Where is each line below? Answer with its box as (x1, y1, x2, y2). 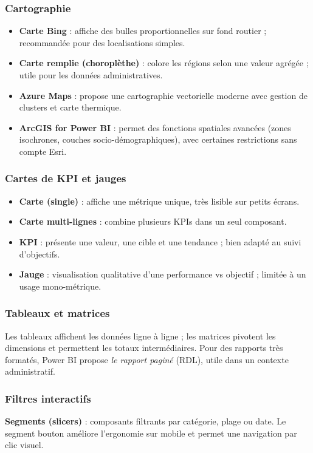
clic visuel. (5, 438, 44, 451)
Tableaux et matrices (5, 305, 110, 321)
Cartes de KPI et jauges (5, 171, 126, 186)
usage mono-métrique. (19, 279, 101, 292)
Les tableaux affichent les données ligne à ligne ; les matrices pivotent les (5, 329, 276, 342)
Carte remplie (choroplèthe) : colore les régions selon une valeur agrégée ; (19, 56, 309, 69)
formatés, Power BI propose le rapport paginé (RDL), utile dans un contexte (5, 353, 289, 366)
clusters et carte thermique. (19, 101, 122, 114)
